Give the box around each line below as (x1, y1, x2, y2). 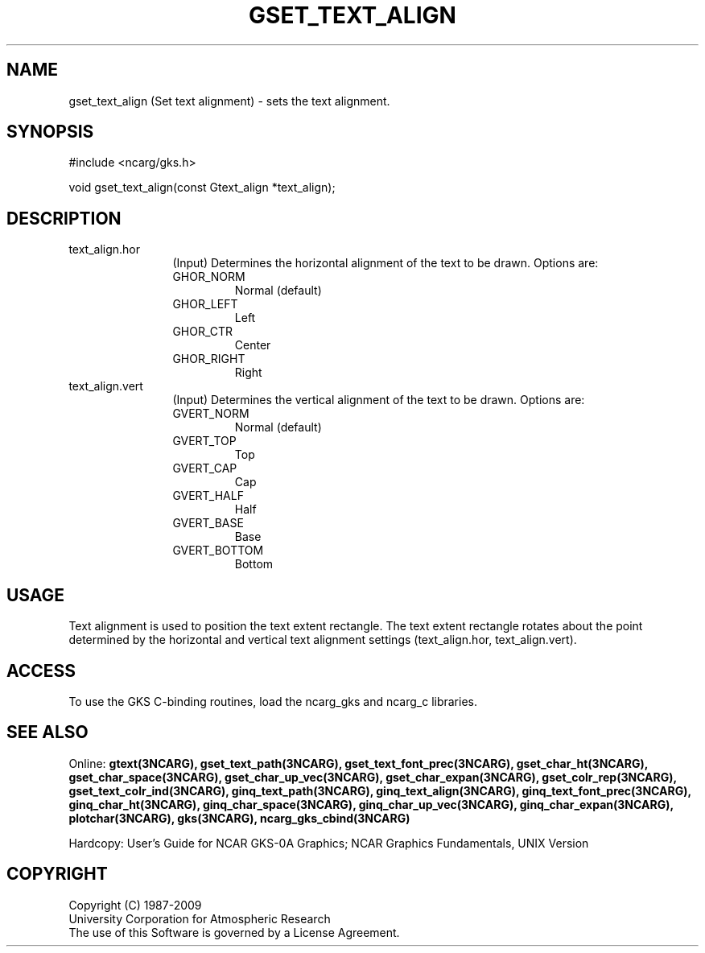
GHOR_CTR (172, 324, 233, 339)
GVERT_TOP (172, 434, 237, 448)
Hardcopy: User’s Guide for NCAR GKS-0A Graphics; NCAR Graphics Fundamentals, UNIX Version (68, 835, 589, 850)
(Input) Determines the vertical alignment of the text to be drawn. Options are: (172, 393, 585, 407)
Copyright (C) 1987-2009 (68, 897, 202, 912)
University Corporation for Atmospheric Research (68, 911, 331, 926)
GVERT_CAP (172, 461, 237, 476)
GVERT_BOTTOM (172, 543, 264, 558)
